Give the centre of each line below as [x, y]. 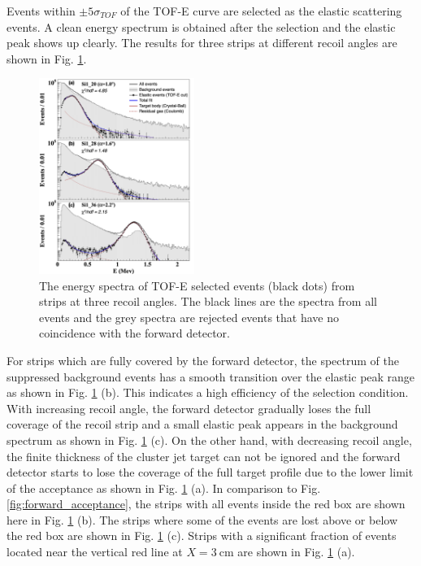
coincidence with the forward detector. [135, 333]
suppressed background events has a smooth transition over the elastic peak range [211, 376]
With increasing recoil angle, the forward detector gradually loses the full [189, 408]
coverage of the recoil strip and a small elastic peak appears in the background [202, 424]
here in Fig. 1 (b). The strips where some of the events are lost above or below [202, 519]
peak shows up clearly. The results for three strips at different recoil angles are [202, 43]
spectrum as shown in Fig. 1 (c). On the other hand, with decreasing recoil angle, [209, 440]
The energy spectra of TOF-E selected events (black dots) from [197, 285]
